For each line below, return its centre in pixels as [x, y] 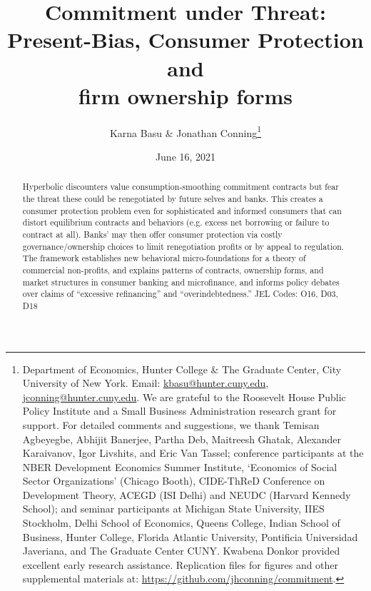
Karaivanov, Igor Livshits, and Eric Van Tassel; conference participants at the [193, 453]
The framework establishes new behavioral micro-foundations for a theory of [164, 258]
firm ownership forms [185, 95]
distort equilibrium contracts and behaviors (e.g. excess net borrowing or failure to [176, 222]
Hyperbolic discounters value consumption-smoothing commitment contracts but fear [181, 187]
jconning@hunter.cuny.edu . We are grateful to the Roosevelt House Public [184, 396]
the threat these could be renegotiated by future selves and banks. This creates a [173, 198]
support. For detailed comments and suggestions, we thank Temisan [171, 424]
